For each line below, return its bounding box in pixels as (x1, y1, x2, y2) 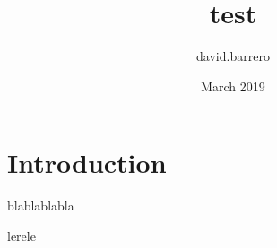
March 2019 (201, 76, 265, 95)
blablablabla (7, 196, 74, 215)
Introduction (7, 144, 167, 181)
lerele (7, 226, 36, 244)
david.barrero (196, 47, 270, 65)
